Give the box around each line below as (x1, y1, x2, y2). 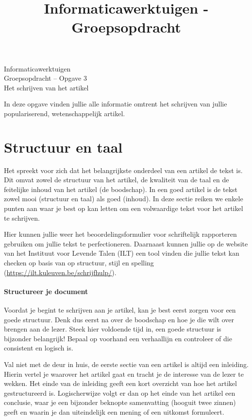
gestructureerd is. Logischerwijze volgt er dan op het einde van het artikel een (4, 387, 235, 398)
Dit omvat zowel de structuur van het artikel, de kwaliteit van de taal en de (4, 175, 229, 185)
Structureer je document (4, 286, 88, 296)
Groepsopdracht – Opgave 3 (4, 73, 87, 83)
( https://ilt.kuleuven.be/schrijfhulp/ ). (4, 267, 117, 277)
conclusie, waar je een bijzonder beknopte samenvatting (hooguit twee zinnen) (4, 397, 236, 407)
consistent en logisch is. (4, 343, 73, 353)
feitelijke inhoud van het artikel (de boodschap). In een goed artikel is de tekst (4, 184, 237, 194)
